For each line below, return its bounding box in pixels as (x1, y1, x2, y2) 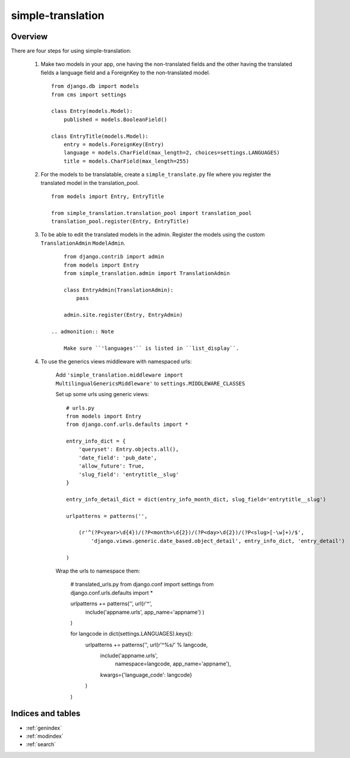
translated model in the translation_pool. (40, 179, 139, 187)
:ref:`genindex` (26, 724, 62, 731)
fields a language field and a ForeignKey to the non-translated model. (40, 69, 210, 76)
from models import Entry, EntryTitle (51, 193, 165, 200)
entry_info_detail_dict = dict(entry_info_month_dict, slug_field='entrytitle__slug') (66, 496, 326, 503)
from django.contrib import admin (63, 253, 165, 260)
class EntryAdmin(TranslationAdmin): (63, 286, 174, 293)
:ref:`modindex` (26, 732, 64, 740)
